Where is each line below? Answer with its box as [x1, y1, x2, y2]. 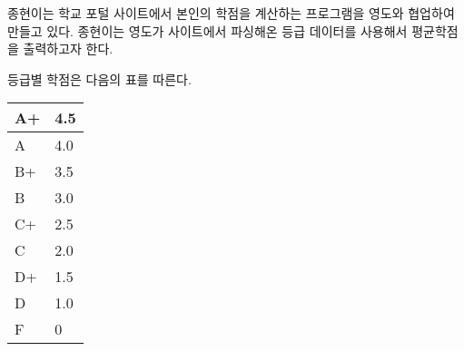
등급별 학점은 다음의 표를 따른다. [7, 69, 192, 88]
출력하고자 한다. [23, 39, 114, 58]
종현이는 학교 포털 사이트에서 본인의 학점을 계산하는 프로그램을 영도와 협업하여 [7, 4, 455, 22]
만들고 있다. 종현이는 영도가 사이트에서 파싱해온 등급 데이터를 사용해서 [7, 21, 408, 40]
